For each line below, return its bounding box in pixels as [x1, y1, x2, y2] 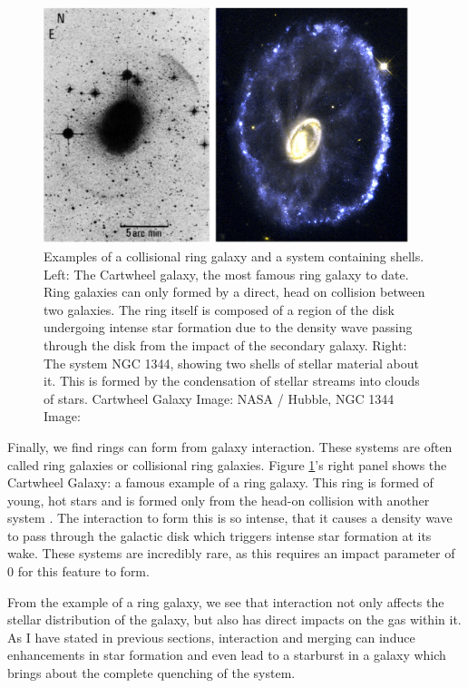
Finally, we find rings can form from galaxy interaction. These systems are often [7, 437, 453, 456]
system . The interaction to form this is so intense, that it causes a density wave [7, 508, 453, 527]
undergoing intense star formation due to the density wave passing [44, 318, 413, 337]
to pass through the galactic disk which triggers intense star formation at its [7, 526, 432, 545]
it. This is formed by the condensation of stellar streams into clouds [44, 371, 420, 390]
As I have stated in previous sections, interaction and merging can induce [7, 627, 415, 646]
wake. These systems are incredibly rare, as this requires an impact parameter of [7, 544, 455, 563]
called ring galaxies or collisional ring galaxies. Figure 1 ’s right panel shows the [7, 455, 447, 474]
